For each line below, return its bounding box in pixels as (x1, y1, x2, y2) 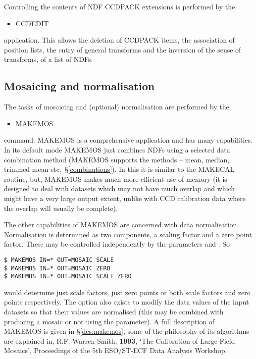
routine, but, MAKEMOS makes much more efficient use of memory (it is (4, 173, 227, 184)
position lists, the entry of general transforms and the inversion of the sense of (4, 44, 241, 54)
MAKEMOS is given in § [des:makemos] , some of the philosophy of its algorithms (4, 326, 249, 336)
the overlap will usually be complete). (4, 203, 118, 213)
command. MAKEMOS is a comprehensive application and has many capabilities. (4, 135, 253, 145)
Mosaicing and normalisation (4, 78, 155, 94)
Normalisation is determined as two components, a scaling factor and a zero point (4, 229, 252, 239)
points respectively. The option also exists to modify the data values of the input (4, 297, 249, 307)
